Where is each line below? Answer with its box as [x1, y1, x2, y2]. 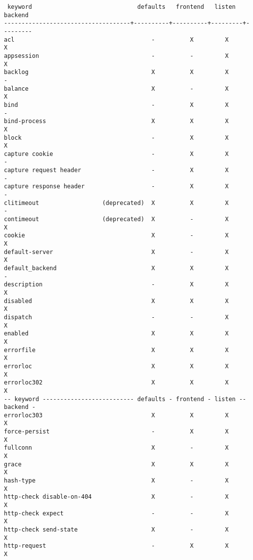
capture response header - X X [4, 183, 229, 190]
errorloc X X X [4, 362, 229, 370]
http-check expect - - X [4, 509, 229, 517]
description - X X [4, 281, 229, 288]
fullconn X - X [4, 444, 229, 452]
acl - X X [4, 36, 229, 43]
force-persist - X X [4, 428, 229, 435]
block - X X [4, 134, 229, 141]
